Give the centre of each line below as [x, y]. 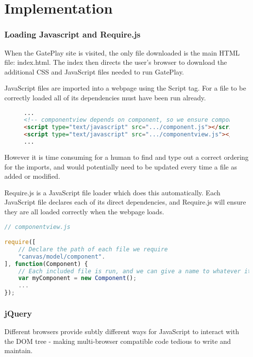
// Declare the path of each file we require [93, 249]
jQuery [18, 313]
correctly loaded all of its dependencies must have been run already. [105, 97]
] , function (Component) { [46, 264]
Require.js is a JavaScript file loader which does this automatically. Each [112, 192]
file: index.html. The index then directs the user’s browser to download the [116, 62]
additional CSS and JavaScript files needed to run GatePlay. [94, 71]
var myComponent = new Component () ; [77, 278]
